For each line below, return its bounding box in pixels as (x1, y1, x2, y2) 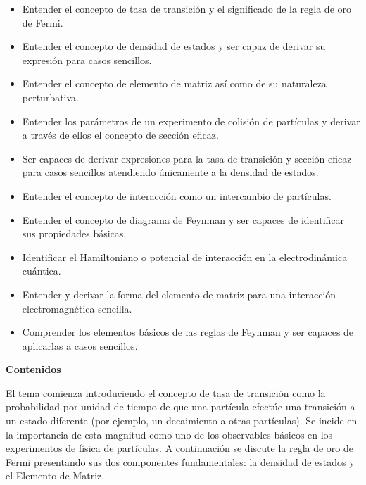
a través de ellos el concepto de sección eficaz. (22, 127, 219, 142)
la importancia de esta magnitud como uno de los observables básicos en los (6, 427, 333, 441)
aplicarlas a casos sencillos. (22, 338, 138, 353)
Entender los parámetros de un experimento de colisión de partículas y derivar (22, 113, 360, 128)
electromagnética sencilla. (22, 301, 132, 315)
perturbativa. (22, 89, 80, 104)
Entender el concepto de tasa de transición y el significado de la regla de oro (22, 1, 352, 15)
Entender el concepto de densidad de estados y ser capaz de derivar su (22, 39, 326, 53)
